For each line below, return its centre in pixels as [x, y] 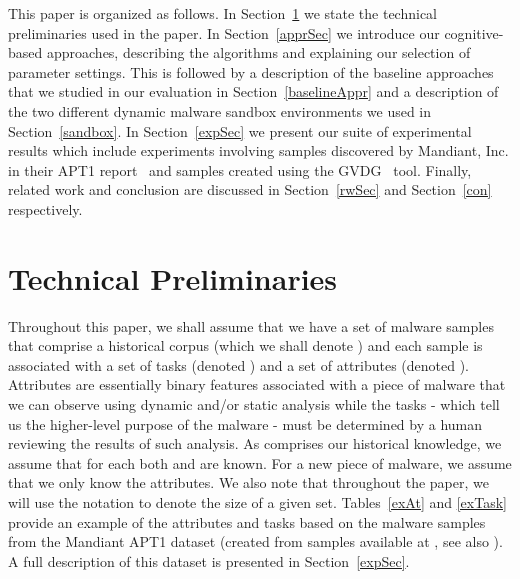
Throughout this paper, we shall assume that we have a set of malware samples [251, 325]
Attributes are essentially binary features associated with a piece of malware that [257, 384]
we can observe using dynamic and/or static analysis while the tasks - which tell [254, 404]
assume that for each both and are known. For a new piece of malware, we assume [260, 462]
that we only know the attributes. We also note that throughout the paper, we [248, 482]
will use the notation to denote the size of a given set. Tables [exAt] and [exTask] [257, 502]
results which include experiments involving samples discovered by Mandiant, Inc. [258, 150]
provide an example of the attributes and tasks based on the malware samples [247, 521]
